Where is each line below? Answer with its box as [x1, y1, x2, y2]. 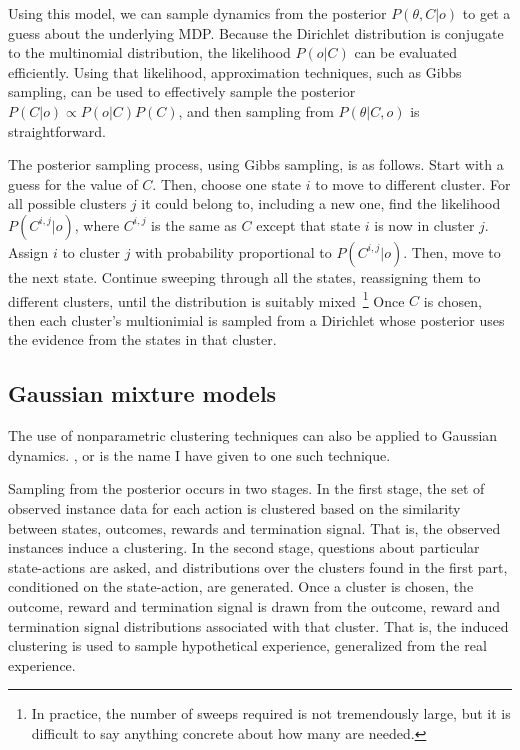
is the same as [151, 214, 237, 235]
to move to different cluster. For [315, 173, 511, 194]
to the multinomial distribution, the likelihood [8, 42, 291, 63]
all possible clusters [8, 193, 127, 214]
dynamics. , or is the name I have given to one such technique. [8, 444, 391, 465]
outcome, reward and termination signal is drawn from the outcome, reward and [8, 595, 500, 616]
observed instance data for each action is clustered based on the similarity [8, 497, 461, 518]
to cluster [62, 241, 121, 262]
